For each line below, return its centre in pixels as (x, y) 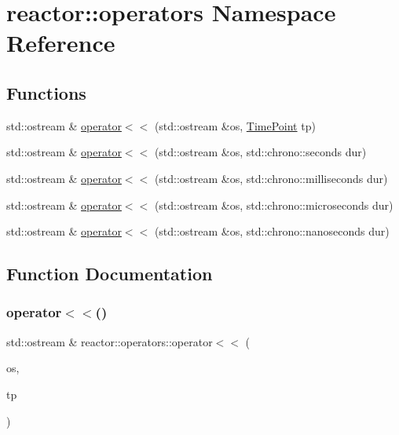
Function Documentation (110, 274)
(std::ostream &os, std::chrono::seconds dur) (260, 152)
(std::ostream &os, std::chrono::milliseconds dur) (271, 178)
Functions (46, 92)
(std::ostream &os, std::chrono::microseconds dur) (274, 205)
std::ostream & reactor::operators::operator (110, 341)
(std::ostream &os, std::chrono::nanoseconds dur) (272, 231)
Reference (61, 43)
